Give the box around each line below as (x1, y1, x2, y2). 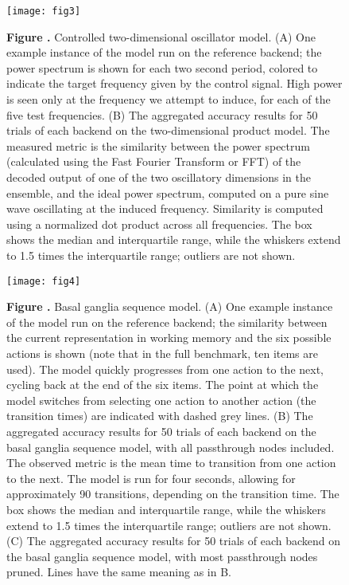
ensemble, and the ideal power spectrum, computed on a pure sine (6, 184, 329, 201)
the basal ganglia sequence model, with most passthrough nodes (6, 548, 318, 564)
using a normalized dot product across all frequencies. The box (6, 215, 312, 232)
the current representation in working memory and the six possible (6, 329, 332, 346)
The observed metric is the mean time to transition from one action (6, 454, 336, 471)
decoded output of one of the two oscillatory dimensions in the (6, 169, 311, 185)
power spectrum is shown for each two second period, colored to (6, 59, 318, 76)
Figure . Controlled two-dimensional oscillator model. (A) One (6, 28, 316, 45)
